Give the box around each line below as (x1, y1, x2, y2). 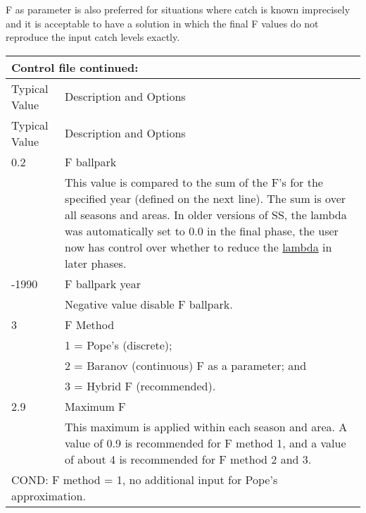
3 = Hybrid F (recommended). (65, 377, 216, 394)
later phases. (65, 254, 127, 271)
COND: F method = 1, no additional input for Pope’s (11, 471, 278, 488)
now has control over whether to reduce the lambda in (65, 238, 332, 255)
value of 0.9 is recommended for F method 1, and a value (65, 434, 346, 451)
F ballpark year (65, 275, 141, 292)
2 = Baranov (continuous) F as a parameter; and (65, 357, 307, 373)
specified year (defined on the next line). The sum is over (65, 190, 346, 206)
